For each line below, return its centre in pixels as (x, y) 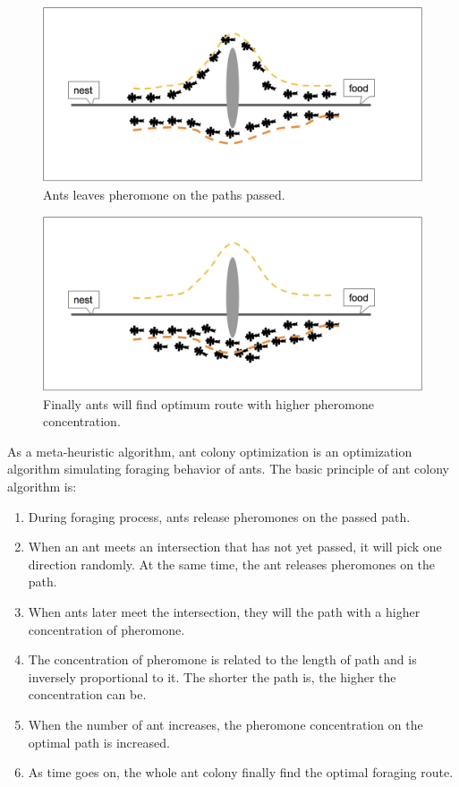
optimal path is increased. (99, 742)
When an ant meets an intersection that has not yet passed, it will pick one (235, 547)
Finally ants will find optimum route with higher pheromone (208, 403)
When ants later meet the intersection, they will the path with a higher (224, 612)
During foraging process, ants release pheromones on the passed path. (219, 516)
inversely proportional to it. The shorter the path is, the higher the (212, 676)
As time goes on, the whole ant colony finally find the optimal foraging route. (241, 772)
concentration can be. (87, 694)
